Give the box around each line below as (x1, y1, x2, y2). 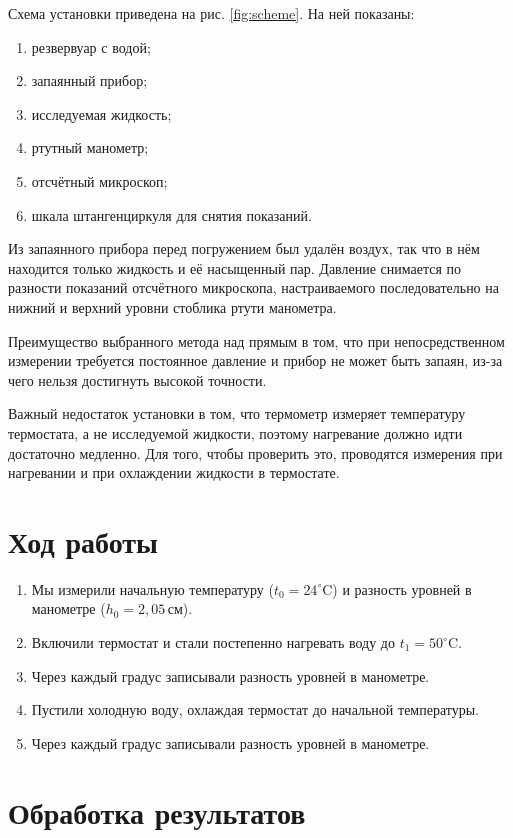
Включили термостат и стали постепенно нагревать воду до (31, 632, 395, 652)
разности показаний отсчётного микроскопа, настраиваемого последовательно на (8, 277, 499, 298)
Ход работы (8, 520, 158, 561)
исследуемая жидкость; (31, 103, 172, 124)
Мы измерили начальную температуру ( (31, 578, 274, 599)
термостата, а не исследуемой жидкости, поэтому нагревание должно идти (8, 422, 463, 443)
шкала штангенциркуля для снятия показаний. (31, 204, 312, 225)
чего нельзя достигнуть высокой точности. (8, 369, 267, 390)
